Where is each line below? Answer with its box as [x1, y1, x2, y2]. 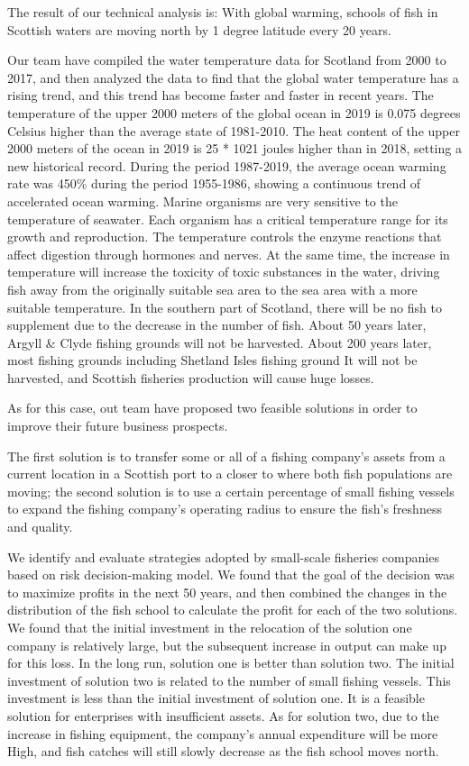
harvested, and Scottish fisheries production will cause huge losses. [7, 368, 374, 387]
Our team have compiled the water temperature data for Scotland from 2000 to [7, 50, 446, 69]
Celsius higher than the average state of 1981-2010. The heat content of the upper [7, 121, 460, 140]
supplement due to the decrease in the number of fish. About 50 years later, [7, 315, 427, 334]
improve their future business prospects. [7, 416, 228, 435]
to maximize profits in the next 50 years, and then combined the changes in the [7, 582, 447, 601]
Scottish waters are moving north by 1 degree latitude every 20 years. [7, 20, 391, 39]
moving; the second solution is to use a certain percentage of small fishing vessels [7, 481, 455, 500]
